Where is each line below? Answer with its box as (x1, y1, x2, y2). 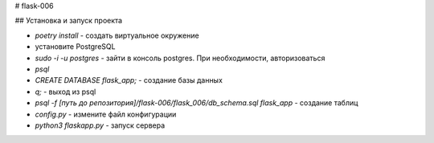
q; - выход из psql (35, 87, 96, 96)
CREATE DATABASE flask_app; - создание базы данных (35, 76, 223, 85)
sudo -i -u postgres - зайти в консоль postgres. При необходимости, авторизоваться (35, 53, 325, 63)
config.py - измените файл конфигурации (35, 109, 177, 119)
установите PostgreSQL (35, 42, 116, 51)
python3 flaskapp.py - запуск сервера (35, 121, 166, 130)
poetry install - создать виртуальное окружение (35, 31, 200, 40)
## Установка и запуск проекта (14, 16, 123, 26)
